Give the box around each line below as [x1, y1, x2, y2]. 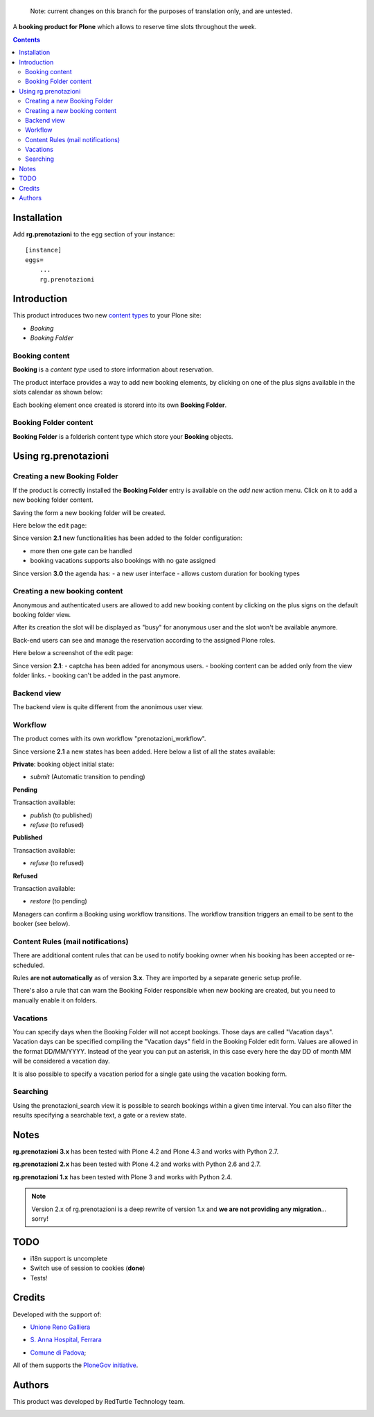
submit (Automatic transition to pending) [30, 773, 145, 781]
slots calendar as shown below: [12, 388, 103, 397]
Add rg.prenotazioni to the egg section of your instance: [12, 229, 175, 238]
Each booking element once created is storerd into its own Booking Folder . [12, 401, 227, 409]
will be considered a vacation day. [12, 1057, 110, 1066]
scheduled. [12, 961, 45, 969]
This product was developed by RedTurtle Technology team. [12, 1398, 185, 1406]
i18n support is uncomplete [30, 1254, 107, 1262]
